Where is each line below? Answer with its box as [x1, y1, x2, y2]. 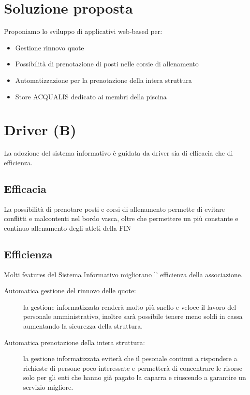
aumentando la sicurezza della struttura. [23, 320, 143, 331]
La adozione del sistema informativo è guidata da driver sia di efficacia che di [4, 148, 233, 158]
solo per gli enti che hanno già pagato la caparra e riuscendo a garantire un [23, 372, 246, 382]
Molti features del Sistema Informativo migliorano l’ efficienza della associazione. [4, 269, 243, 279]
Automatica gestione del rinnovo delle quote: [4, 285, 136, 296]
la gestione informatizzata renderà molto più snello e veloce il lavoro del [23, 301, 236, 312]
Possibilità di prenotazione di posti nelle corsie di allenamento [15, 59, 199, 69]
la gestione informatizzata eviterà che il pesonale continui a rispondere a [23, 353, 237, 363]
